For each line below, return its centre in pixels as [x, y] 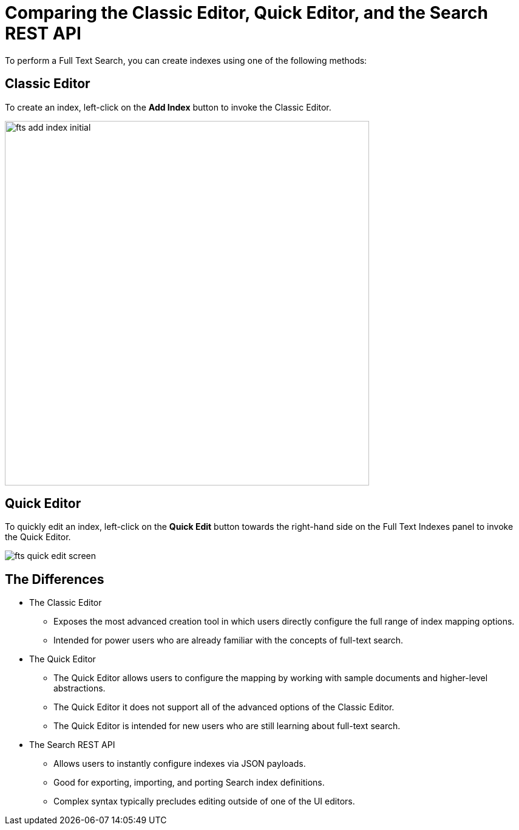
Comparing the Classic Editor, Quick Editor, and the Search [246, 13]
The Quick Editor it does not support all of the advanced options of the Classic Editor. [224, 707]
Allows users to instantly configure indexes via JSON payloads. [180, 764]
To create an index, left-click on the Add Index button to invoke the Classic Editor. [168, 107]
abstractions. [80, 688]
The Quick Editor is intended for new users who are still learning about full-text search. [227, 726]
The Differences [55, 579]
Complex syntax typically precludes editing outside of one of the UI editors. [204, 801]
